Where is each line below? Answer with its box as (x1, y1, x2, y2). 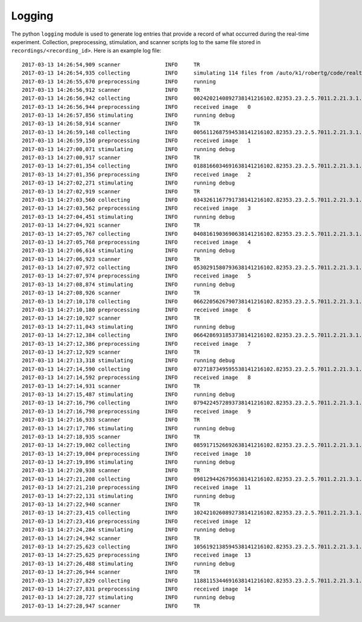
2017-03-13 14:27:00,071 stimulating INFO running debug (22, 146, 235, 152)
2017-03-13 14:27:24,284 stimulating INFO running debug (22, 526, 235, 533)
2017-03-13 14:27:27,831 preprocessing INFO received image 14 (22, 585, 251, 592)
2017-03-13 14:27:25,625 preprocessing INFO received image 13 (22, 552, 251, 559)
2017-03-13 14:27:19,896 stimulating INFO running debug (22, 459, 235, 465)
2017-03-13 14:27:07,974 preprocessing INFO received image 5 (22, 273, 251, 279)
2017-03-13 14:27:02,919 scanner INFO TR (22, 188, 200, 195)
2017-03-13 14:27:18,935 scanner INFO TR (22, 433, 200, 440)
